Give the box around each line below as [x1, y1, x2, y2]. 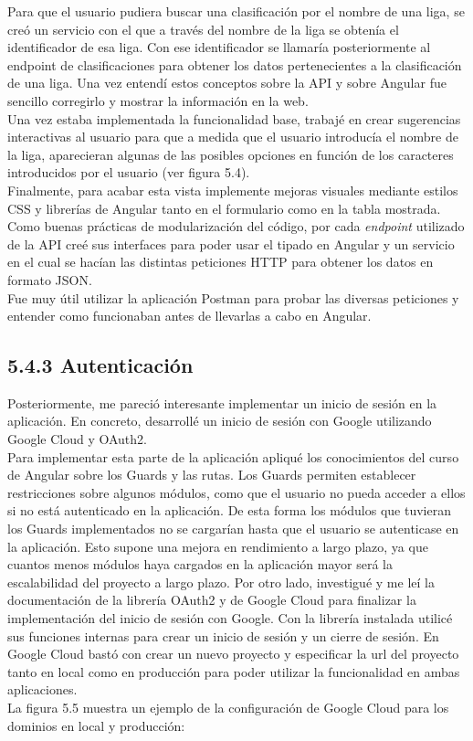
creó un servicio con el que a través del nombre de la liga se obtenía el [7, 19, 399, 38]
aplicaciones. [7, 680, 78, 699]
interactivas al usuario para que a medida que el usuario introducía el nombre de [7, 127, 458, 146]
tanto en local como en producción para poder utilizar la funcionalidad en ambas [7, 662, 460, 681]
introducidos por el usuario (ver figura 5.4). [7, 163, 250, 182]
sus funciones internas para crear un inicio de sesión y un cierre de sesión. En [7, 626, 439, 645]
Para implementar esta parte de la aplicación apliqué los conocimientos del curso [7, 447, 459, 466]
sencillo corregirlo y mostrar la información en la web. [7, 90, 309, 110]
